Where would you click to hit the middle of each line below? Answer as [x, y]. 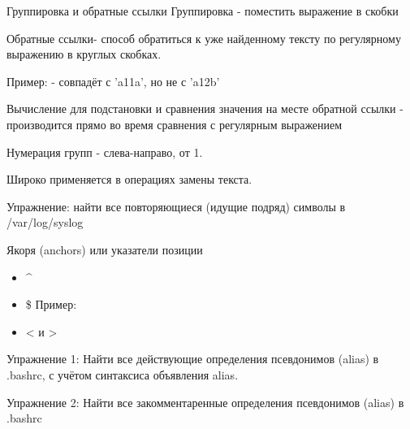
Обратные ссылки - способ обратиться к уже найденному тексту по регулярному [204, 38]
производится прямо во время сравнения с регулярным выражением [175, 124]
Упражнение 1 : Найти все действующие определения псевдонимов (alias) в [193, 359]
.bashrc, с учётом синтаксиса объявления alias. [123, 374]
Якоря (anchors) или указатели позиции [105, 249]
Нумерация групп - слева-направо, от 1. [105, 152]
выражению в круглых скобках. [84, 54]
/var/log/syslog [45, 222]
